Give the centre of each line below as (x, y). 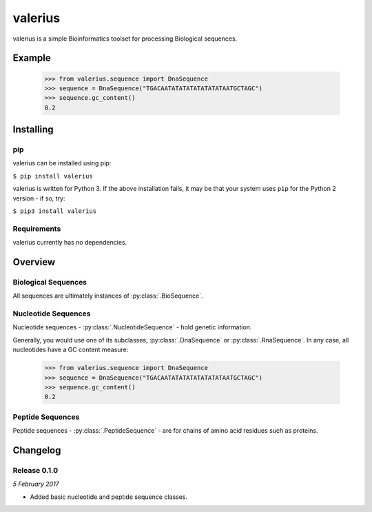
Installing (33, 130)
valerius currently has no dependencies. (70, 243)
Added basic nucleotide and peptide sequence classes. (109, 497)
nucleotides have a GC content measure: (71, 350)
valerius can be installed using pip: (62, 163)
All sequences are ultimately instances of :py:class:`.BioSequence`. (108, 296)
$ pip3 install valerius (54, 211)
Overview (34, 262)
